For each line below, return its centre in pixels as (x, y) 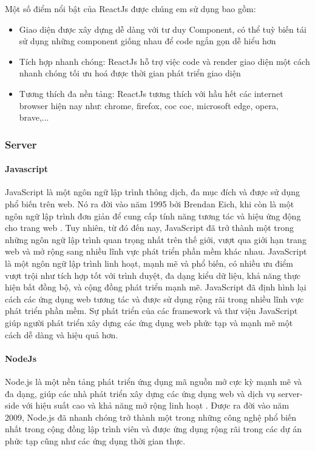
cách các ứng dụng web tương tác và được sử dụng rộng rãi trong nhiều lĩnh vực (154, 299)
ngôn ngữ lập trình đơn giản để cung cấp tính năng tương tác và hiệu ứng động (153, 215)
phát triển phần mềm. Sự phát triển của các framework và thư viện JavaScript (151, 311)
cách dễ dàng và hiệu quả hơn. (62, 334)
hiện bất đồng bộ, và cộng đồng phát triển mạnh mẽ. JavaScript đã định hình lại (156, 287)
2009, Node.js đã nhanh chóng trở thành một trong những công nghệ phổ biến (151, 417)
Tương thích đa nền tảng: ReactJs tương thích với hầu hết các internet (151, 93)
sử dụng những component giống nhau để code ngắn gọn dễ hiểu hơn (147, 41)
